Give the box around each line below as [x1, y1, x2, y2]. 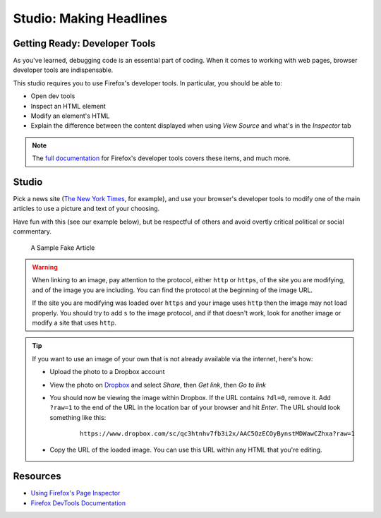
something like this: [49, 413, 107, 421]
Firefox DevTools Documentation [30, 498, 126, 507]
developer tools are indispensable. [13, 66, 114, 74]
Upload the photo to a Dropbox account [49, 368, 165, 376]
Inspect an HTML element [30, 102, 106, 110]
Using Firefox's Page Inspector [30, 489, 121, 498]
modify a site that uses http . [32, 318, 116, 327]
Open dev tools [30, 92, 75, 100]
